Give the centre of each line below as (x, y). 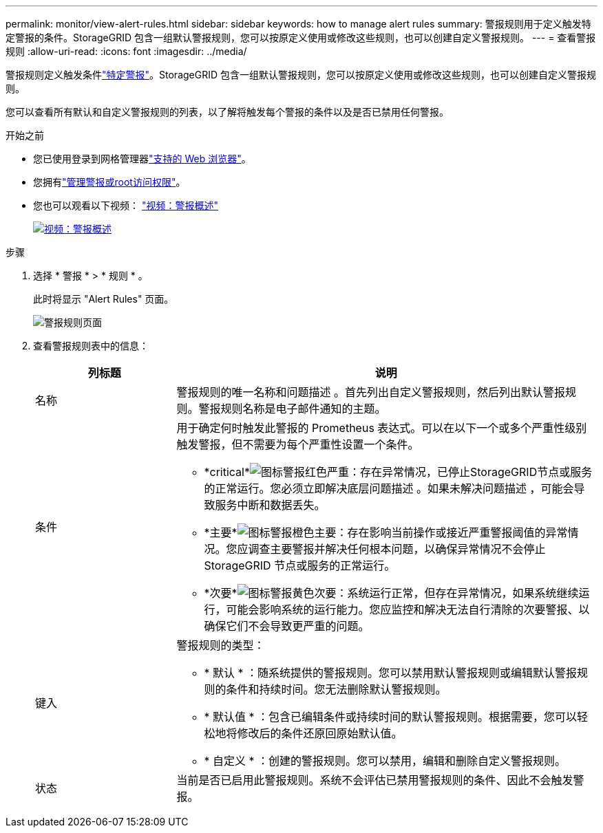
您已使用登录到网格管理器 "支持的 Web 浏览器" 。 (142, 159)
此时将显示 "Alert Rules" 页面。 (104, 299)
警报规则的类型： (221, 645)
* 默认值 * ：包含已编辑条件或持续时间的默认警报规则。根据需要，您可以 (391, 717)
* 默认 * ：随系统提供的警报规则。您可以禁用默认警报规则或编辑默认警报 (391, 673)
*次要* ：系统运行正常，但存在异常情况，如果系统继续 (391, 593)
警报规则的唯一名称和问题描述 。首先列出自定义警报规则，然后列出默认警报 (371, 392)
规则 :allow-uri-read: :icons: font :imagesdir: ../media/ (126, 51)
